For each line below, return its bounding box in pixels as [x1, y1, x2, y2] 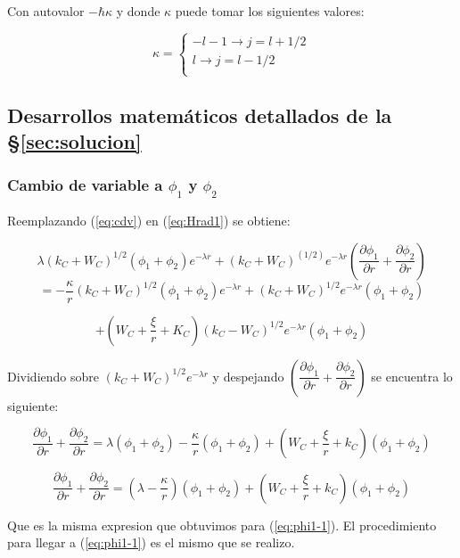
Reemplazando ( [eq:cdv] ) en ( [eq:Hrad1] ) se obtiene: [7, 210, 291, 229]
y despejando [212, 366, 284, 385]
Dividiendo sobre [7, 366, 99, 385]
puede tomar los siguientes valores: [175, 2, 365, 20]
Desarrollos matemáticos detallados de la [7, 101, 392, 128]
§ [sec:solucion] [7, 127, 142, 154]
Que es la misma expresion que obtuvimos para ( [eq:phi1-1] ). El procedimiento [7, 515, 437, 534]
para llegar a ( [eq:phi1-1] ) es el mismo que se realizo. [7, 533, 295, 552]
